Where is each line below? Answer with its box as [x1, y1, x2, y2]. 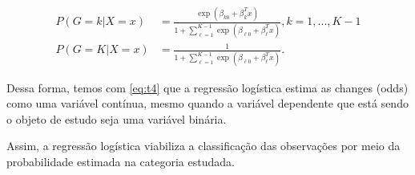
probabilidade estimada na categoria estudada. [6, 153, 235, 169]
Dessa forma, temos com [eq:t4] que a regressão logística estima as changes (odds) [6, 79, 409, 96]
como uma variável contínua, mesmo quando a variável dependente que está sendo [6, 95, 409, 112]
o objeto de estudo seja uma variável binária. [6, 110, 227, 127]
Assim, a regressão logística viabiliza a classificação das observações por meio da [6, 137, 401, 154]
